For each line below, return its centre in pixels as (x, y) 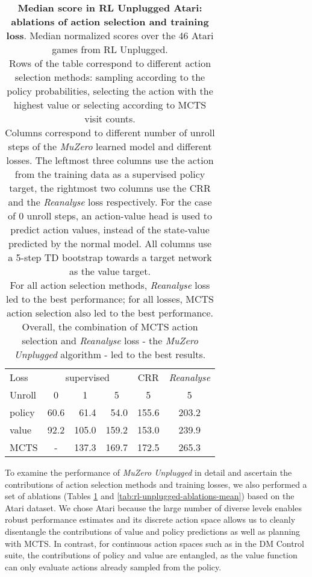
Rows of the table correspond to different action (110, 63)
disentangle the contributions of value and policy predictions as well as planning (153, 531)
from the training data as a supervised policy (110, 174)
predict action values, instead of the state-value (110, 229)
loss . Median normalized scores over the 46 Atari (110, 35)
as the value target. (110, 271)
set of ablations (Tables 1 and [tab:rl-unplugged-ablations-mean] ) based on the (150, 496)
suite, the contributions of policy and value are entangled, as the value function (151, 555)
